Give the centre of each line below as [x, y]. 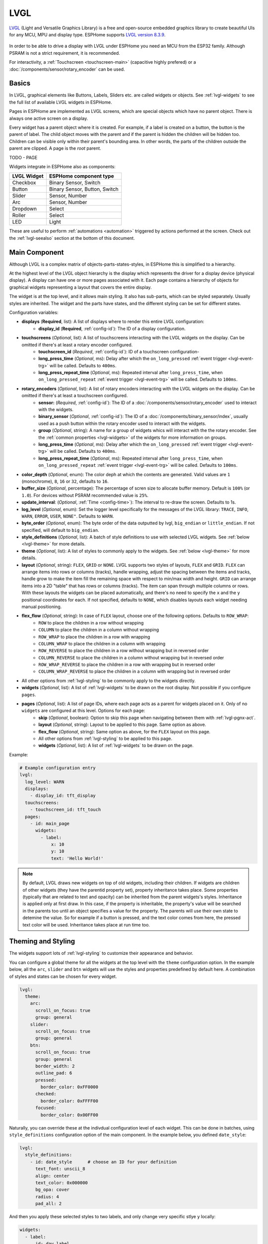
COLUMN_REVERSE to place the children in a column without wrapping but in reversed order [131, 657]
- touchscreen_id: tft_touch [66, 810]
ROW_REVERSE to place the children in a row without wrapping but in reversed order [124, 651]
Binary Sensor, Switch [75, 183]
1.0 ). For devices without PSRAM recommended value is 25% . [85, 495]
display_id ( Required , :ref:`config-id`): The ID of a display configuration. [112, 328]
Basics [20, 83]
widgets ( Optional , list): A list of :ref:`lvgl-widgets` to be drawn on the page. [116, 745]
